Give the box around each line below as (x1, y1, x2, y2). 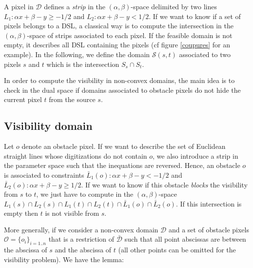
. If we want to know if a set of (149, 11, 241, 21)
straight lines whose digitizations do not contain (4, 150, 147, 161)
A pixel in (4, 1, 34, 11)
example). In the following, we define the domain (4, 49, 150, 59)
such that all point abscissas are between (124, 234, 246, 244)
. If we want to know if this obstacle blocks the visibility (81, 179, 248, 189)
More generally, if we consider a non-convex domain (4, 224, 158, 234)
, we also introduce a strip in (153, 150, 238, 161)
